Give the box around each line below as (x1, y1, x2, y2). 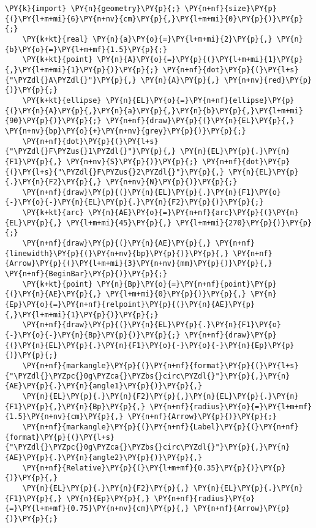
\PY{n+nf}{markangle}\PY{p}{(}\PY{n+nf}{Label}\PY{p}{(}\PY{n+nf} (22, 422, 299, 431)
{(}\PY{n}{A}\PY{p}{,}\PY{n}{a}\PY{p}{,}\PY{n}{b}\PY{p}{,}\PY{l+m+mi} (5, 106, 303, 115)
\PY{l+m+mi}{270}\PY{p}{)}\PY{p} (176, 218, 312, 227)
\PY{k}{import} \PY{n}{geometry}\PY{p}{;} (5, 4, 181, 13)
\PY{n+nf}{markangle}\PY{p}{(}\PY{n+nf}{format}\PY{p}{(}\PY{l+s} (22, 361, 299, 370)
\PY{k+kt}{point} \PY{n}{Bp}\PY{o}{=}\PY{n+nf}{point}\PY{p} (22, 279, 277, 289)
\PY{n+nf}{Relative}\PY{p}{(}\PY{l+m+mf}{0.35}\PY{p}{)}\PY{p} (22, 463, 286, 472)
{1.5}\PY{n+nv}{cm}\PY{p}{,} (5, 412, 124, 421)
